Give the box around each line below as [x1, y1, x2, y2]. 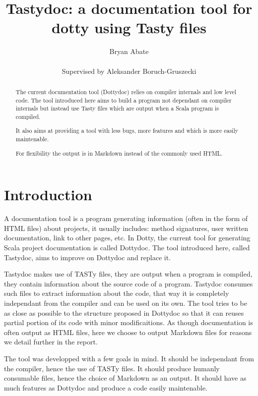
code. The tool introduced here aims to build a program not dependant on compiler [15, 96, 232, 104]
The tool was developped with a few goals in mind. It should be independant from [4, 353, 254, 363]
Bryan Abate [109, 46, 149, 57]
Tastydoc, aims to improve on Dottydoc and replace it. [4, 252, 171, 262]
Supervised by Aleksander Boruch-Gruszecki [62, 65, 196, 76]
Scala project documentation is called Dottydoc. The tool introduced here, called [4, 242, 250, 252]
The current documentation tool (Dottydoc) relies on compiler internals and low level [15, 87, 237, 96]
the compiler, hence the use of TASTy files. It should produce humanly [4, 363, 220, 373]
